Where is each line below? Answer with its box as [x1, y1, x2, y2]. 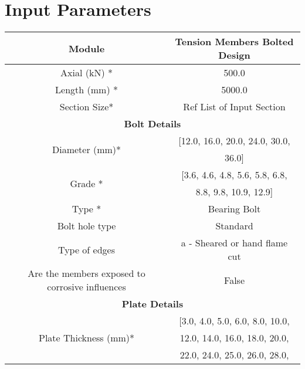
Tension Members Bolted [175, 35, 294, 49]
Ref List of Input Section [183, 100, 286, 114]
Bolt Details [124, 117, 181, 131]
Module [68, 41, 105, 55]
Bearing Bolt [208, 202, 261, 216]
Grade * [70, 176, 103, 190]
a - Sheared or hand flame [181, 236, 288, 250]
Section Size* [59, 100, 114, 114]
